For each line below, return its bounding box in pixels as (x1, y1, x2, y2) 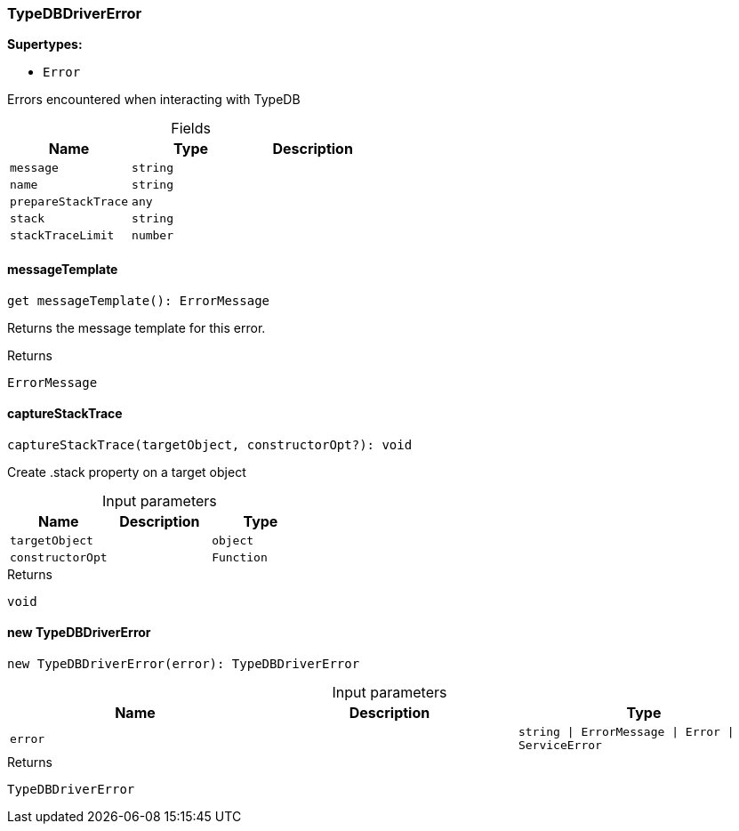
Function (212, 550, 268, 564)
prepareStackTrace (10, 195, 129, 209)
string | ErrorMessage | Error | (518, 725, 735, 739)
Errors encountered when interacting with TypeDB (7, 92, 301, 108)
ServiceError (518, 738, 602, 753)
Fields (171, 119, 211, 138)
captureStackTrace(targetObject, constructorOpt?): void (7, 437, 413, 452)
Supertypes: (7, 36, 83, 52)
